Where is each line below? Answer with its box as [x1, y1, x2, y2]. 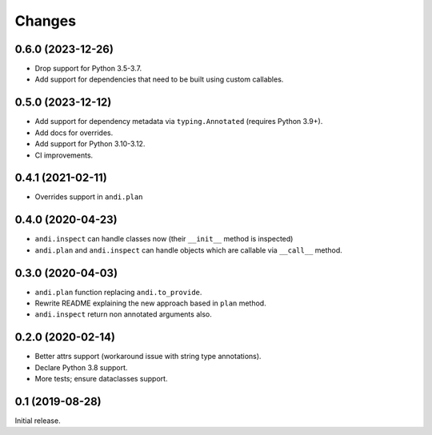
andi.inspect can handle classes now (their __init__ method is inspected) [34, 234, 294, 244]
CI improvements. [34, 150, 94, 160]
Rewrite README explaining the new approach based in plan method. [34, 298, 267, 308]
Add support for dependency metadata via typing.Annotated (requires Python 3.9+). [34, 117, 323, 126]
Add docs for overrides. [34, 128, 114, 138]
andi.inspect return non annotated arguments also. [34, 309, 212, 319]
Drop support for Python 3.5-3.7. [34, 64, 142, 74]
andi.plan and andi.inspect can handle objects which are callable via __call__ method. [34, 245, 343, 255]
